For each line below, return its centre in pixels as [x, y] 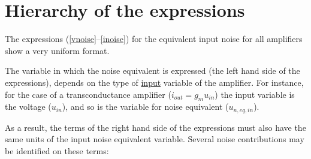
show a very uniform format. [57, 50]
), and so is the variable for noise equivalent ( [145, 106]
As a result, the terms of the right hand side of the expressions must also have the [155, 127]
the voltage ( [28, 106]
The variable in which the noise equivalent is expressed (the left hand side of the [153, 70]
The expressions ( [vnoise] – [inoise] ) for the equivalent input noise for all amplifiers [154, 39]
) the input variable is [255, 94]
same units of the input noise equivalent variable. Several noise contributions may [155, 139]
